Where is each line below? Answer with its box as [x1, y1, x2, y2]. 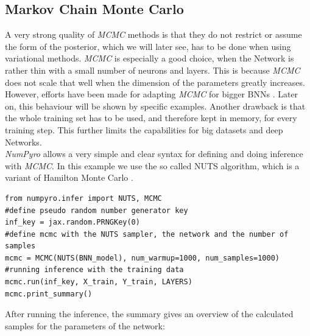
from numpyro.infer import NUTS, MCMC [5, 194, 162, 203]
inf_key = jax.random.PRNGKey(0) [5, 218, 140, 227]
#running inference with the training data [5, 265, 184, 275]
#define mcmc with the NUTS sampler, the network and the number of [5, 229, 289, 239]
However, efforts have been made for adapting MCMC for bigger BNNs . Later [5, 88, 298, 100]
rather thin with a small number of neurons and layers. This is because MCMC [5, 63, 300, 76]
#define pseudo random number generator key [5, 206, 188, 215]
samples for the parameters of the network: [5, 319, 165, 332]
